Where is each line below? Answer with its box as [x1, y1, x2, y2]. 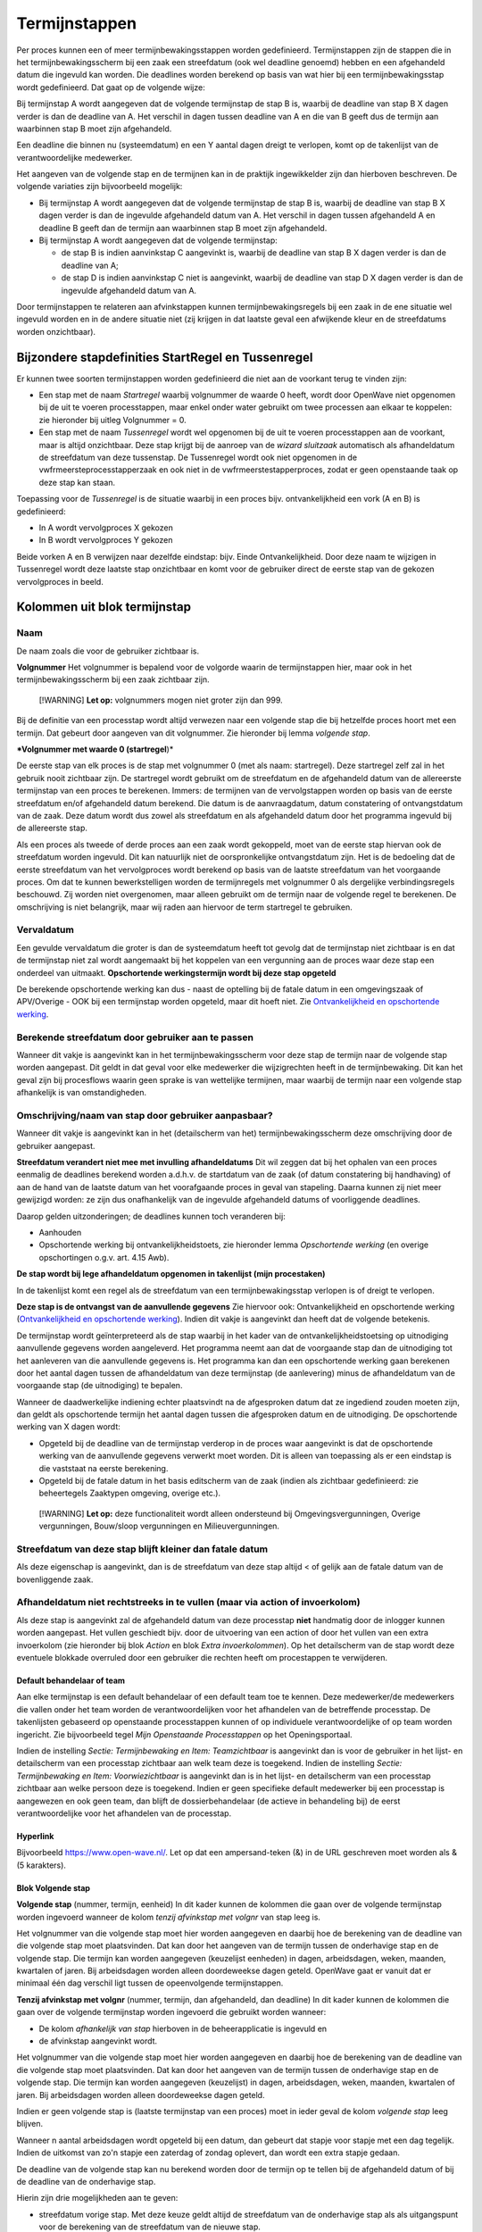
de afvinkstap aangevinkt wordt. [38, 2036, 158, 2046]
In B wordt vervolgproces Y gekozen [38, 535, 173, 546]
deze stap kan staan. [38, 477, 116, 487]
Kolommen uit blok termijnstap [16, 599, 192, 615]
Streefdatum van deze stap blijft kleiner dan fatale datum [16, 1543, 268, 1555]
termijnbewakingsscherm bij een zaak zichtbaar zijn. [16, 674, 210, 685]
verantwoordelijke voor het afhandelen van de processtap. [16, 1808, 232, 1819]
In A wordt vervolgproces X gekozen [38, 522, 173, 533]
